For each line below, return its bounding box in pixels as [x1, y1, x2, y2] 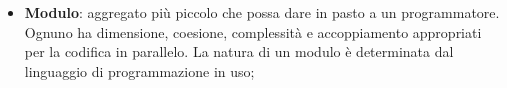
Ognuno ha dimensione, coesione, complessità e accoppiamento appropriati [24, 21, 482, 42]
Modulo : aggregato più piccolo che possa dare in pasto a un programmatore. [24, 2, 500, 22]
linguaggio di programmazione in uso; [24, 60, 255, 81]
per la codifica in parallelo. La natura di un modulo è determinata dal [24, 41, 454, 62]
